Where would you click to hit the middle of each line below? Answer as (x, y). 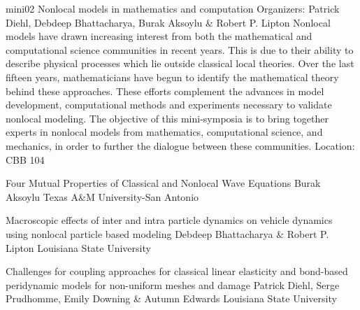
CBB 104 (25, 159)
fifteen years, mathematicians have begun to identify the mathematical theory (172, 77)
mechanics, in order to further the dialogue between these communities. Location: (180, 145)
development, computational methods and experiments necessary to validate (169, 105)
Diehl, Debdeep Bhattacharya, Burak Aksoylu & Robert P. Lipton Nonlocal (168, 22)
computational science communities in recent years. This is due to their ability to (180, 49)
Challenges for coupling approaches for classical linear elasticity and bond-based (177, 271)
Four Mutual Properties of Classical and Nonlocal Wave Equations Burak (163, 183)
